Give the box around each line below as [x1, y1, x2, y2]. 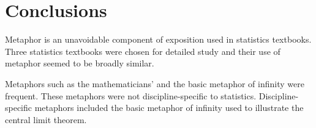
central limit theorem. [5, 113, 87, 126]
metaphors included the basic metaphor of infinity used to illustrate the [34, 101, 304, 114]
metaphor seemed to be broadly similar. [5, 57, 154, 69]
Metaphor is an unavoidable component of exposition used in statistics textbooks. [5, 33, 312, 46]
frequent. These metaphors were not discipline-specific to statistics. [5, 89, 257, 102]
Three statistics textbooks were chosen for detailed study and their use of [5, 44, 280, 57]
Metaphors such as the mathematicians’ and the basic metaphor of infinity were [5, 77, 304, 90]
